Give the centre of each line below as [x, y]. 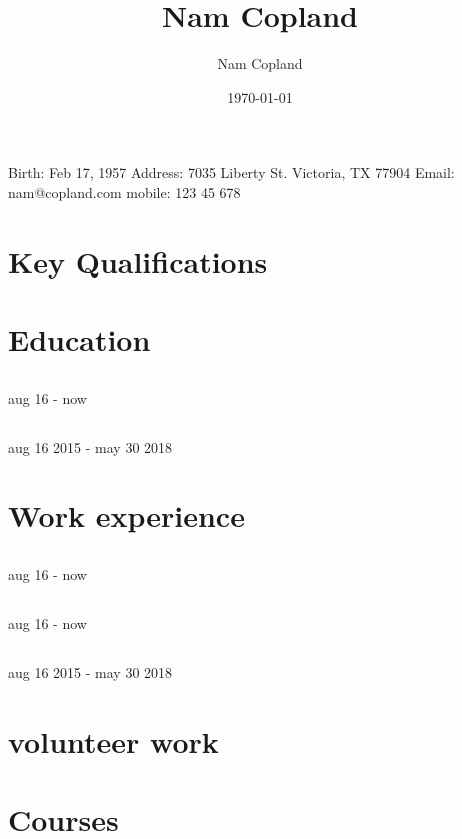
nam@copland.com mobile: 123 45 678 [124, 191]
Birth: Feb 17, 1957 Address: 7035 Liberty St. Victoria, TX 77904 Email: [231, 172]
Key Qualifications [138, 260]
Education [79, 339]
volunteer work [113, 740]
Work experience [126, 515]
